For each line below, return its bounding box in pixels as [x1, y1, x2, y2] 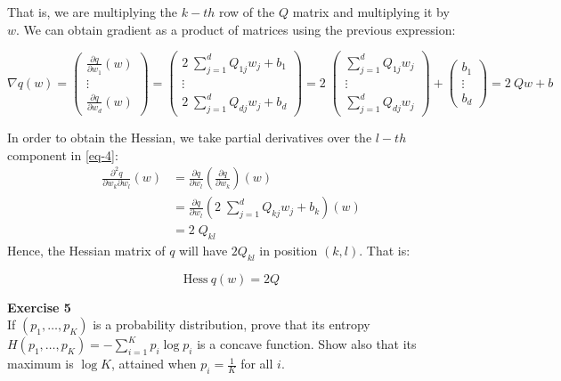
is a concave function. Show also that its [197, 335, 417, 353]
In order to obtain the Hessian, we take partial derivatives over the [7, 127, 372, 146]
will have [179, 241, 228, 260]
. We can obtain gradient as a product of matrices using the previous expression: [16, 20, 456, 38]
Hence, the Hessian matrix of [7, 241, 166, 260]
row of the [218, 3, 275, 20]
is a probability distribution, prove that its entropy [93, 315, 370, 334]
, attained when [110, 354, 197, 373]
